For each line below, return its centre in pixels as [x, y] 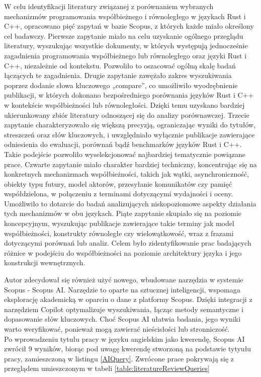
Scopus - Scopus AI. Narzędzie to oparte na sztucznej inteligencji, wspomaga [122, 289]
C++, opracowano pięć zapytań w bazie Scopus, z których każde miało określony [129, 26]
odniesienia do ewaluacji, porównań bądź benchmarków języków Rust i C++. [123, 144]
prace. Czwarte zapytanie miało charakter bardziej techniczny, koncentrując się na [130, 164]
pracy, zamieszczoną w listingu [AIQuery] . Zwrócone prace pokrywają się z [119, 358]
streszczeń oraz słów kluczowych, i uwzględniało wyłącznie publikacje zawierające [129, 134]
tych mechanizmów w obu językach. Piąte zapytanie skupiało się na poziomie [123, 213]
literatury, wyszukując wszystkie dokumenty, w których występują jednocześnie [126, 46]
